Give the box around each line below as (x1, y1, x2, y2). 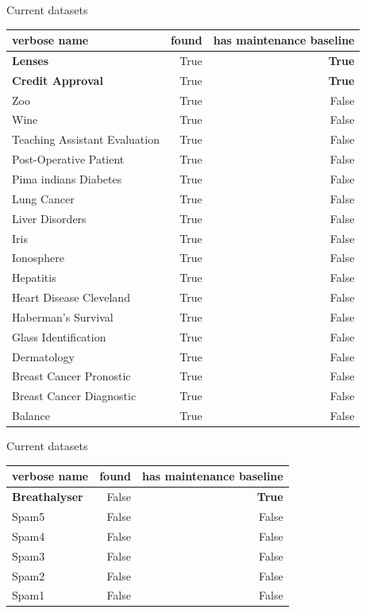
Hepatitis (12, 269, 56, 286)
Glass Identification (12, 328, 106, 345)
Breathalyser (12, 488, 83, 505)
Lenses (12, 52, 49, 68)
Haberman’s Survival (12, 308, 114, 325)
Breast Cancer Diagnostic (12, 387, 137, 404)
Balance (12, 407, 51, 424)
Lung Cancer (12, 190, 75, 206)
